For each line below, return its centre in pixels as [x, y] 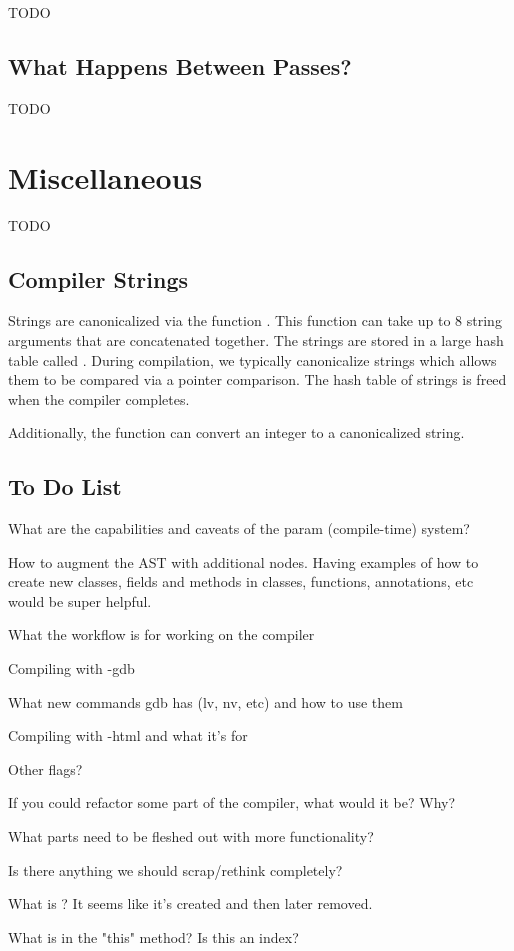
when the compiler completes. [99, 398]
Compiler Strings [98, 278]
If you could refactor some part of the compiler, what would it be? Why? [232, 802]
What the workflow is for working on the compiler [161, 634]
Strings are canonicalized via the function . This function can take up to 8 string [255, 320]
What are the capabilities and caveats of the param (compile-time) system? [239, 528]
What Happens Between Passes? [180, 65]
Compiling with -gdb [71, 668]
